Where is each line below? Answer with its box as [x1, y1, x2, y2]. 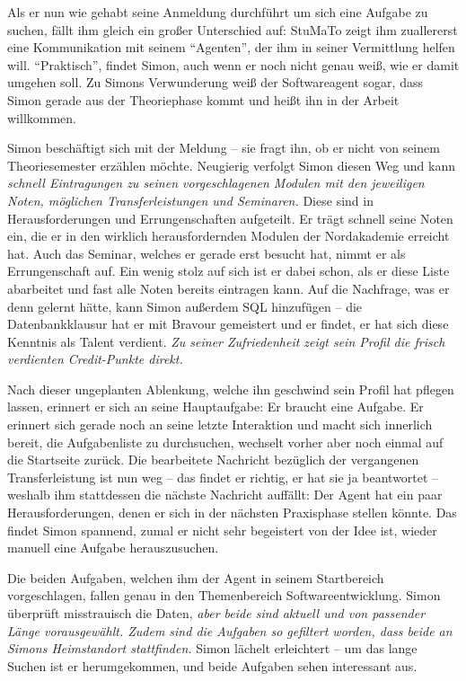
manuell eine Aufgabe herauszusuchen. [7, 538, 219, 557]
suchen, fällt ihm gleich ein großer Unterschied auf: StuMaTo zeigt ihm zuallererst [7, 20, 458, 39]
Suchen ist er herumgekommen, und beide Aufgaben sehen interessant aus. [7, 656, 418, 675]
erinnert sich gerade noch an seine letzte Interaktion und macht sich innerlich [7, 415, 433, 434]
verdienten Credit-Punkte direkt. [7, 349, 183, 368]
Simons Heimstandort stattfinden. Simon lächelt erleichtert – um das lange [7, 639, 418, 658]
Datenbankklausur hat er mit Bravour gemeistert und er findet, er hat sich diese [7, 314, 449, 333]
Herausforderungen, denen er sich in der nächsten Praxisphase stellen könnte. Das [7, 503, 457, 522]
